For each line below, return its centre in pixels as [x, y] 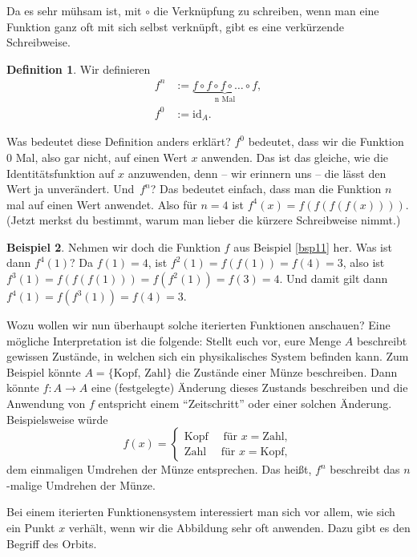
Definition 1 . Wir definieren [79, 69]
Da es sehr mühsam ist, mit [74, 10]
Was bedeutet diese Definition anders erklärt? [119, 141]
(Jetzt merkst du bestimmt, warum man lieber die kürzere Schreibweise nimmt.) [204, 220]
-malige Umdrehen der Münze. [81, 484]
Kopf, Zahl [140, 373]
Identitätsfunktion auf [61, 173]
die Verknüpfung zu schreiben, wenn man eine [266, 10]
